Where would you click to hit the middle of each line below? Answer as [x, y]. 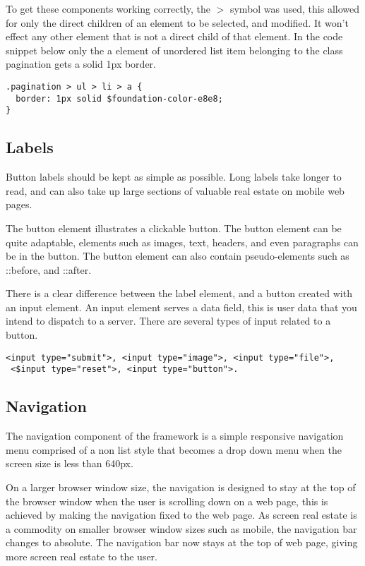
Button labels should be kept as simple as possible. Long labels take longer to [174, 177]
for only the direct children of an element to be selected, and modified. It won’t [177, 22]
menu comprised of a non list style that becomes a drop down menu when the [174, 449]
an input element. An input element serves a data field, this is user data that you [181, 307]
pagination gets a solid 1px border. [81, 64]
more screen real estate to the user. [82, 556]
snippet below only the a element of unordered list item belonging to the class [174, 50]
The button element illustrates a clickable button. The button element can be [174, 228]
